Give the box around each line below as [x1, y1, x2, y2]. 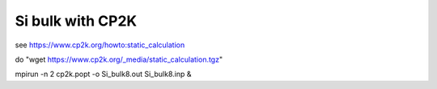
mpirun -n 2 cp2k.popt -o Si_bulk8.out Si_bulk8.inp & [15, 69, 192, 79]
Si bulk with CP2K [15, 12, 138, 30]
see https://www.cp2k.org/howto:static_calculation [15, 40, 185, 50]
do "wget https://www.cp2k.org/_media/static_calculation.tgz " [15, 55, 223, 64]
